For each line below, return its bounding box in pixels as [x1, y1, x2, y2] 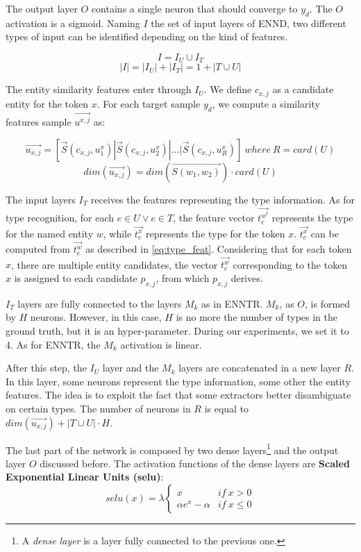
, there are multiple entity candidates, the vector [11, 257, 218, 271]
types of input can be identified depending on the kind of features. [6, 29, 288, 44]
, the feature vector [173, 210, 255, 225]
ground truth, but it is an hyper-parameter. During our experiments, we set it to [6, 323, 349, 337]
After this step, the [6, 360, 87, 375]
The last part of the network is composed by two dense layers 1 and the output [6, 440, 339, 457]
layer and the [102, 360, 159, 375]
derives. [230, 270, 263, 285]
